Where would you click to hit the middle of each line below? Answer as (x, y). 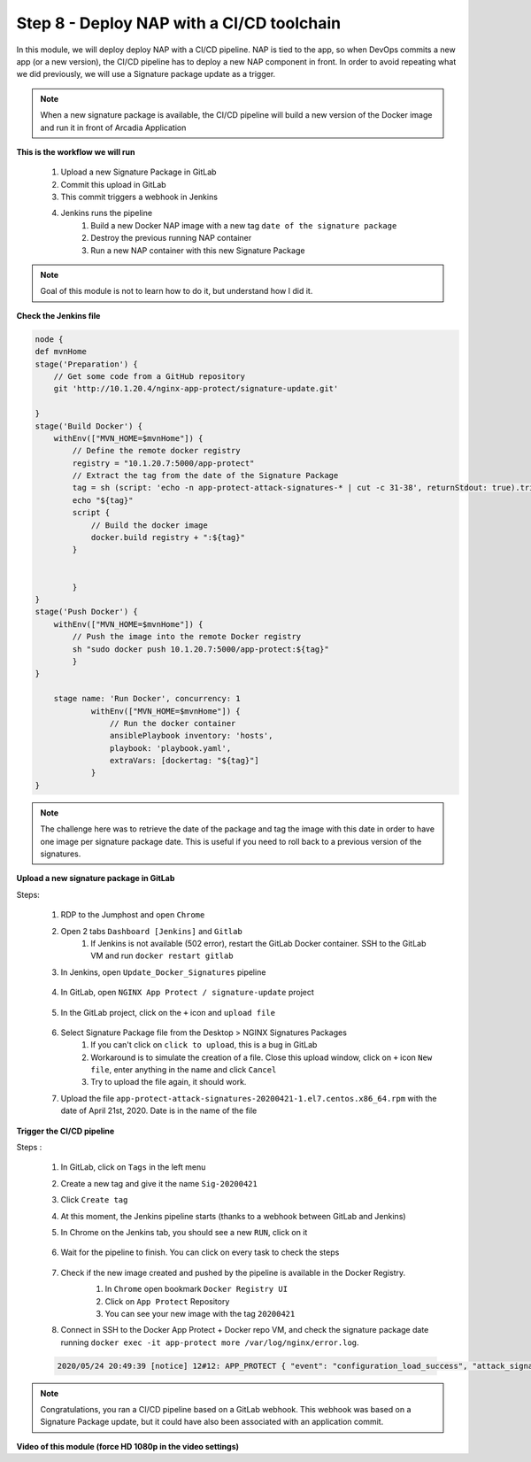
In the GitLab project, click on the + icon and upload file (168, 1012)
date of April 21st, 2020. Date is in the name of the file (159, 1110)
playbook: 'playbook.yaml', (170, 748)
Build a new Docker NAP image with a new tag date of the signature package (244, 225)
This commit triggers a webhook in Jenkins (139, 197)
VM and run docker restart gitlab (162, 955)
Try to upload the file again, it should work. (169, 1082)
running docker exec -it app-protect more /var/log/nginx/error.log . (210, 1342)
